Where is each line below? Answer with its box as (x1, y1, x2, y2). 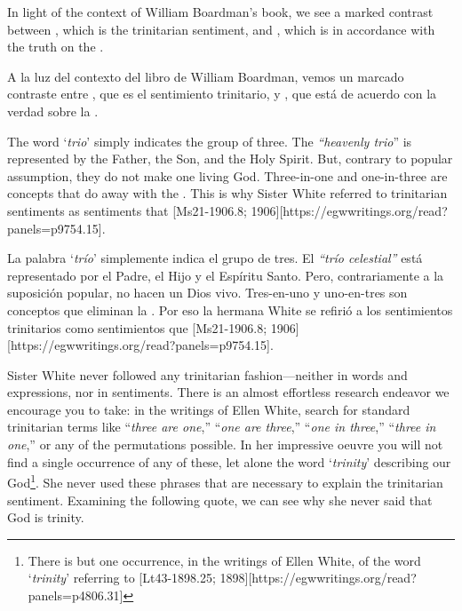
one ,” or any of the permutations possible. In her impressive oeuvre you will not (7, 435, 443, 454)
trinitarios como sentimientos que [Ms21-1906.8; (7, 318, 267, 337)
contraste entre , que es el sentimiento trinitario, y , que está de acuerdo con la (7, 84, 437, 103)
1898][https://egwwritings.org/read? (219, 568, 417, 587)
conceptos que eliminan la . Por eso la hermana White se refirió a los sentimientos (7, 300, 453, 319)
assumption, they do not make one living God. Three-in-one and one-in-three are (7, 166, 448, 185)
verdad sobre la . (7, 101, 99, 120)
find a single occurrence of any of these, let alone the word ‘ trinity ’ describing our (7, 452, 451, 471)
